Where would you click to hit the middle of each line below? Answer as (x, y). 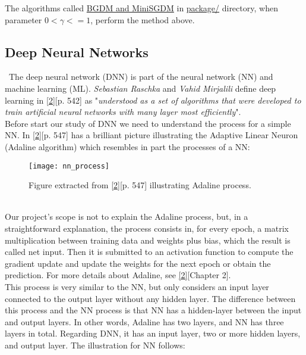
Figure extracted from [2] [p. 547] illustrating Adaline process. (140, 185)
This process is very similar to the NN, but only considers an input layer (137, 286)
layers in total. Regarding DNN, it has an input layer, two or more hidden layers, (153, 333)
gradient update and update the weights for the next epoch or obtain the (138, 263)
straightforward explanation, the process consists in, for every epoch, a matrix (147, 228)
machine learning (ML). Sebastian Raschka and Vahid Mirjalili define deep (141, 88)
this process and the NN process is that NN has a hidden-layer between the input (153, 310)
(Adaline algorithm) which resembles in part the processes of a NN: (127, 146)
